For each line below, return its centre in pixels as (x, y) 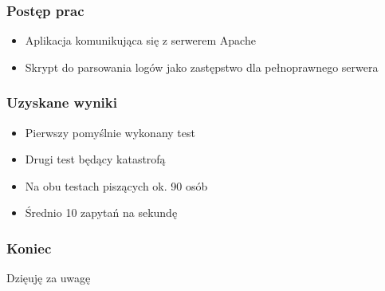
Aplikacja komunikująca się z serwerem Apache (140, 40)
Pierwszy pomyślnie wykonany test (110, 132)
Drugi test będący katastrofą (95, 159)
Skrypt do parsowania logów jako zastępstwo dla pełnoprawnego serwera (202, 67)
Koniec (29, 248)
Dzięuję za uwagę (49, 278)
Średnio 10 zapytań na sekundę (101, 212)
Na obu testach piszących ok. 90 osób (116, 185)
